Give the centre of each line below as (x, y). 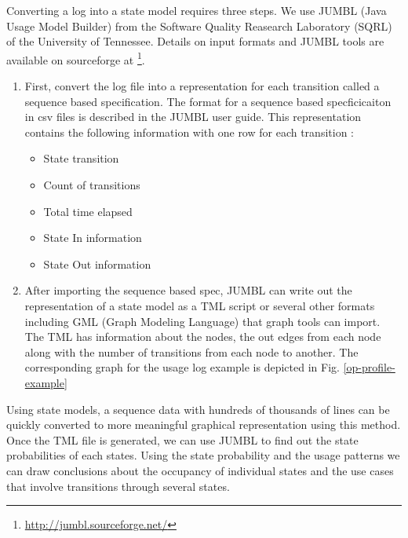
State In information (93, 238)
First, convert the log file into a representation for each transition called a (202, 86)
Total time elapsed (88, 211)
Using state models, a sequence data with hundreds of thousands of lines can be (198, 409)
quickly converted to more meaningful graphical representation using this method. (204, 425)
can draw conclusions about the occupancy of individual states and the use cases (200, 470)
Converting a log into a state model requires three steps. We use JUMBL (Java (197, 10)
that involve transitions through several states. (118, 486)
